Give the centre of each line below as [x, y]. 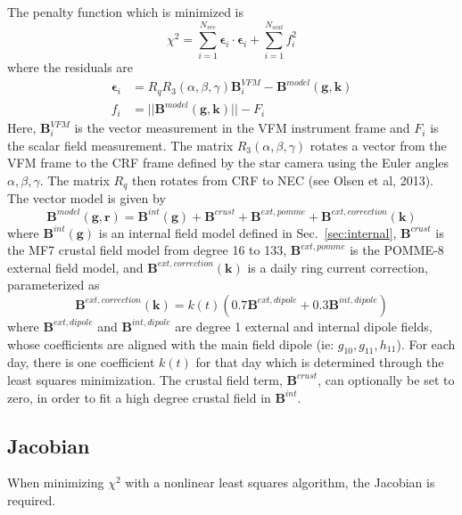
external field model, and [75, 267]
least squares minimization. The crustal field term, [145, 379]
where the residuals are [70, 67]
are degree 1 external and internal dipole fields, [304, 326]
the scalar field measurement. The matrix [120, 145]
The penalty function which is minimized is [125, 12]
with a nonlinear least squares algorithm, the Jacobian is [280, 482]
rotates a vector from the [378, 145]
